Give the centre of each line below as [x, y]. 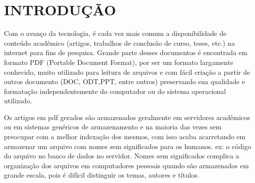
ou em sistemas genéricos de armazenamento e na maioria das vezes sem [113, 127]
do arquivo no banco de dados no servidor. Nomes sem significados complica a [122, 156]
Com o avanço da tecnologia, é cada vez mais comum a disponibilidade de [115, 33]
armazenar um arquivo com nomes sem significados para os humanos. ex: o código [128, 146]
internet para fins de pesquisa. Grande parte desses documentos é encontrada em [126, 52]
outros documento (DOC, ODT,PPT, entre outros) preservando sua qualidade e [125, 81]
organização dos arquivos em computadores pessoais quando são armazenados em [127, 165]
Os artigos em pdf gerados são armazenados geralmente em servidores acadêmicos [127, 117]
